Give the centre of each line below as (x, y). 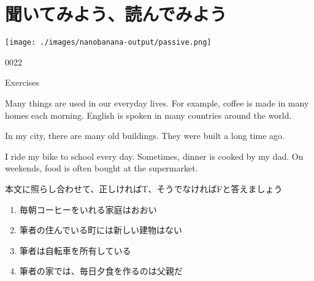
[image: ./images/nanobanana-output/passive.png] (108, 43)
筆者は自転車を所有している (75, 250)
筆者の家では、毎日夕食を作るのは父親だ (101, 271)
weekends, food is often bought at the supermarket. (101, 168)
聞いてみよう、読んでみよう (116, 14)
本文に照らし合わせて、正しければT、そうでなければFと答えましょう (144, 188)
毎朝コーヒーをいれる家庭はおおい (88, 209)
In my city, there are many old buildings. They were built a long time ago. (145, 136)
